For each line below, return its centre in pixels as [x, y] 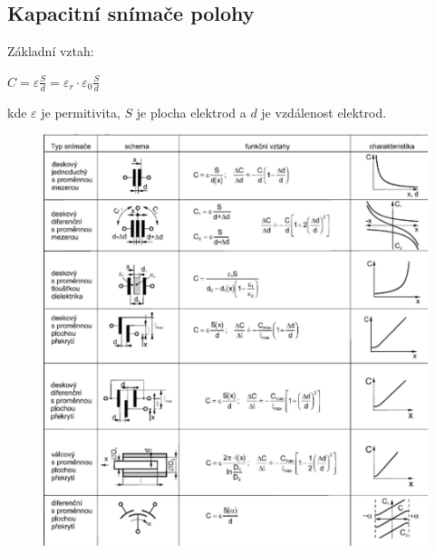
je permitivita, [81, 112]
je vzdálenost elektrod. [324, 112]
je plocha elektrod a [191, 112]
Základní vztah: [51, 51]
